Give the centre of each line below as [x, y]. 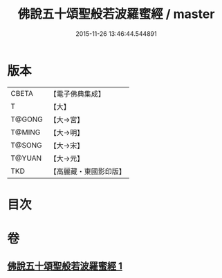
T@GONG [27, 119]
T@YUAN [26, 158]
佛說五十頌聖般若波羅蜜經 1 [65, 266]
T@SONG [27, 145]
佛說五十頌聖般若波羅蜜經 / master [116, 14]
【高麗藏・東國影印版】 [87, 171]
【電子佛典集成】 [77, 94]
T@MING [26, 132]
